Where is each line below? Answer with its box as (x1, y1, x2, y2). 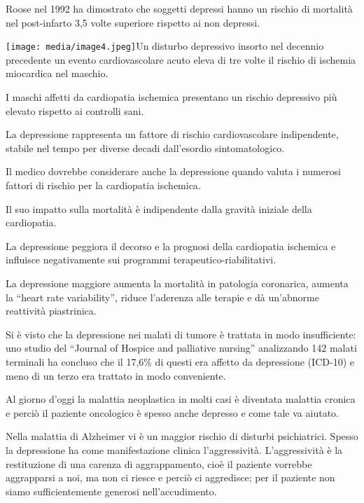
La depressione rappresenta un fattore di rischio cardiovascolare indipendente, (6, 127, 339, 142)
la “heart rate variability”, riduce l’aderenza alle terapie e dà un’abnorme (6, 289, 319, 304)
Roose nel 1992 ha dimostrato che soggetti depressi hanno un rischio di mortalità (6, 1, 353, 15)
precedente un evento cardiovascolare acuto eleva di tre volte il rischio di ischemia (6, 52, 356, 67)
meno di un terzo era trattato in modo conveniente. (6, 368, 226, 383)
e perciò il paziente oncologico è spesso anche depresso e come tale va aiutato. (6, 405, 339, 420)
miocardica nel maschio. (6, 66, 108, 81)
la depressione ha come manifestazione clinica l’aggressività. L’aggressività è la (6, 442, 343, 457)
